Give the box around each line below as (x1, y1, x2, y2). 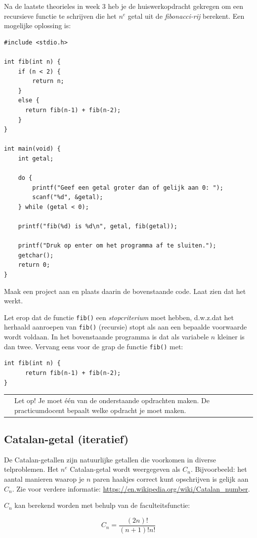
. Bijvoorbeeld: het (190, 464, 247, 474)
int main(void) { (4, 145, 61, 153)
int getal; (18, 155, 54, 162)
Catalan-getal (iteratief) (4, 431, 129, 446)
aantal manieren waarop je (4, 473, 85, 484)
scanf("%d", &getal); (32, 194, 103, 201)
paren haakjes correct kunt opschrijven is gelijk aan (92, 473, 249, 484)
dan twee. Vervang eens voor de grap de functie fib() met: (4, 341, 183, 351)
